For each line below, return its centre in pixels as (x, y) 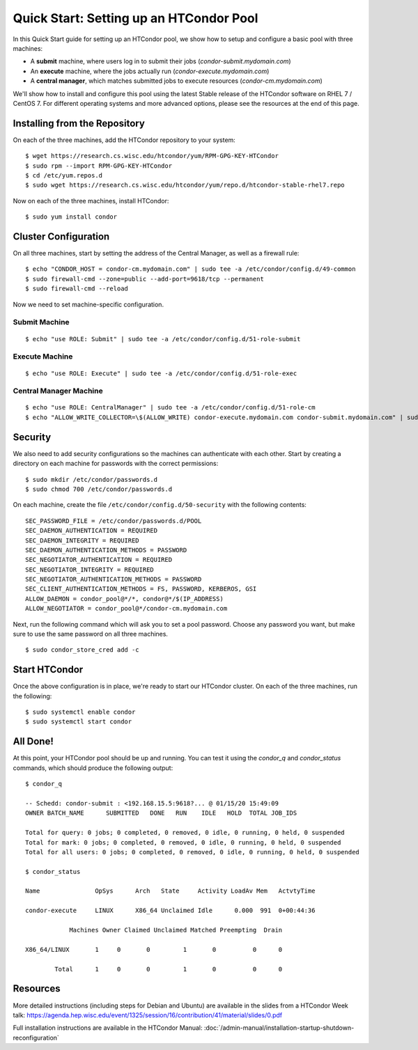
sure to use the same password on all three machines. (91, 634)
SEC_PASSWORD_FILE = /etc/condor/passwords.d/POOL (114, 521)
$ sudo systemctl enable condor (80, 712)
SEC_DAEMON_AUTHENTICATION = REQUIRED (92, 531)
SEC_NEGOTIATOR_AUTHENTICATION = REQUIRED (99, 560)
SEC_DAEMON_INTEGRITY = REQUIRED (82, 540)
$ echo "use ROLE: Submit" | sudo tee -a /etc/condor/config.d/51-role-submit (163, 339)
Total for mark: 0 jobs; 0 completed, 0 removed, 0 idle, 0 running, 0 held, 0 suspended (183, 842)
